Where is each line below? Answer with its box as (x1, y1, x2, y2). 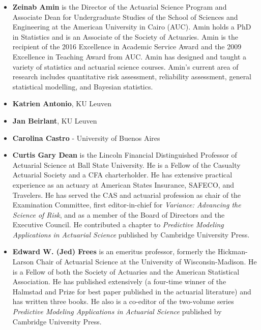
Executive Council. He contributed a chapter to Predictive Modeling (12, 219, 224, 230)
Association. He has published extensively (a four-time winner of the (12, 276, 226, 287)
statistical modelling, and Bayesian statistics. (12, 81, 153, 92)
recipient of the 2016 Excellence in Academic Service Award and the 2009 (12, 41, 242, 52)
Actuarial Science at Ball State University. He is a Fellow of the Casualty (12, 159, 241, 170)
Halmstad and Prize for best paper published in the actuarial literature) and (12, 286, 251, 296)
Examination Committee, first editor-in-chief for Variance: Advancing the (12, 199, 241, 210)
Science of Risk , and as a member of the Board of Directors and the (12, 209, 225, 220)
